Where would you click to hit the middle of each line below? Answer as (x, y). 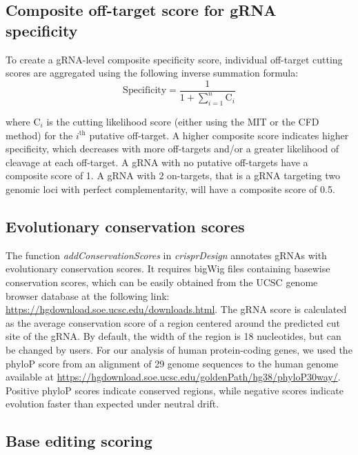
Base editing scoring (79, 441)
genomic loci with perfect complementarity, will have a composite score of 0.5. (170, 189)
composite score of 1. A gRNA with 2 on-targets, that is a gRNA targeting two (173, 175)
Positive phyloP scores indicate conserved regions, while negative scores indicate (175, 390)
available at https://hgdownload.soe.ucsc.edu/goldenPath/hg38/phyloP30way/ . (173, 377)
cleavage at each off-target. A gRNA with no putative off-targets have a (157, 162)
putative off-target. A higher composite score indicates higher (219, 135)
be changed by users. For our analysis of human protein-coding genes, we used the (179, 349)
